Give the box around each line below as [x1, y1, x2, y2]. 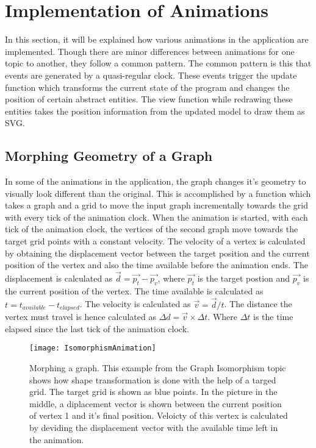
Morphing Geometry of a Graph [5, 146, 213, 165]
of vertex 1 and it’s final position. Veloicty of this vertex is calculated [29, 409, 288, 422]
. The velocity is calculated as [79, 297, 191, 310]
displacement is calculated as [5, 272, 113, 285]
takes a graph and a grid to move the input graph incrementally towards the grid [5, 199, 309, 212]
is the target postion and [197, 272, 290, 285]
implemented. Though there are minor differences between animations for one [5, 44, 295, 57]
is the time [253, 310, 293, 323]
